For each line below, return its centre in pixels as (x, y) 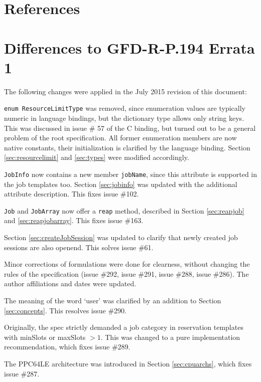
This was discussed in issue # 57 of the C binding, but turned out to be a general (130, 128)
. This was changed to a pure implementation (170, 337)
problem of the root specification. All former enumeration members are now (120, 138)
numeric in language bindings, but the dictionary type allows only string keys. (124, 118)
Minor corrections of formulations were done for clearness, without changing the (127, 264)
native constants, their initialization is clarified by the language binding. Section (127, 147)
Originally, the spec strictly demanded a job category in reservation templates (124, 327)
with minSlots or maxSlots (45, 337)
